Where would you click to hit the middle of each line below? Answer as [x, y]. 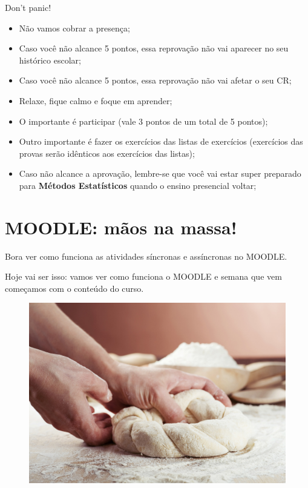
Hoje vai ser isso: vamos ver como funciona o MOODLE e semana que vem [143, 276]
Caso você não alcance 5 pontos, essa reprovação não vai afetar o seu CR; [155, 80]
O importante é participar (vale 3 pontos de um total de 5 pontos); [143, 121]
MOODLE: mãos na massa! [121, 227]
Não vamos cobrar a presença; [74, 28]
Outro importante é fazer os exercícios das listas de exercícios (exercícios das [161, 141]
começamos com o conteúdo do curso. [74, 288]
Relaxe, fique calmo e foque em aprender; [96, 100]
